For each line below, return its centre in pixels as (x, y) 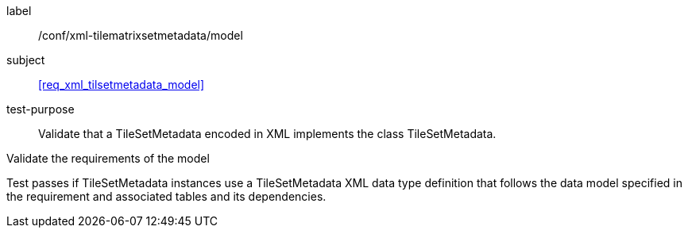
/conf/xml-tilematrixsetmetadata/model (141, 35)
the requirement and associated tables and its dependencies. (166, 196)
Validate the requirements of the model (108, 158)
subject (26, 60)
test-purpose (41, 109)
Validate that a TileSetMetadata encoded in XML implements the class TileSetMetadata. (267, 134)
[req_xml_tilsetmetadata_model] (122, 84)
